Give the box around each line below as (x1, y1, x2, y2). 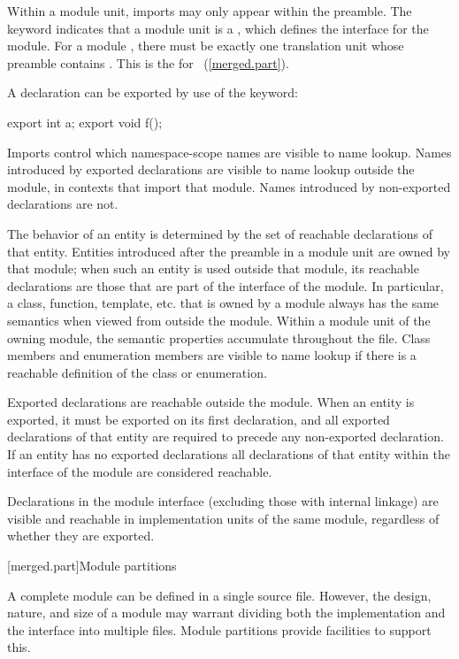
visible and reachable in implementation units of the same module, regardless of (7, 509, 440, 527)
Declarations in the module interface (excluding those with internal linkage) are (7, 492, 439, 510)
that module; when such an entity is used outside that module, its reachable (7, 259, 419, 278)
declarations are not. (7, 195, 119, 213)
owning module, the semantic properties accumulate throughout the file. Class (7, 328, 431, 347)
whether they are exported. (7, 526, 155, 545)
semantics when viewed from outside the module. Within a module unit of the (7, 310, 431, 329)
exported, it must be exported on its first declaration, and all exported (7, 410, 390, 428)
